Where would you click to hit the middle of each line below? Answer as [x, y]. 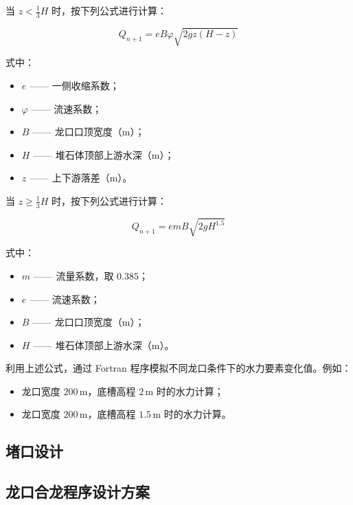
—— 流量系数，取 [73, 275]
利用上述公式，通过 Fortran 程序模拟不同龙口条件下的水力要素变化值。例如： [179, 368]
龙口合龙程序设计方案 [78, 492]
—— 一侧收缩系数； [74, 85]
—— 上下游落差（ [69, 178]
